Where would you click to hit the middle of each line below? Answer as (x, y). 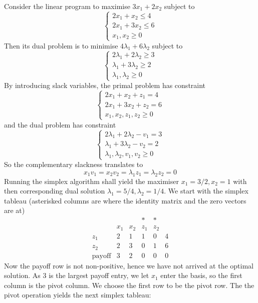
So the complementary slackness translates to (74, 164)
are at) (15, 210)
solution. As (22, 275)
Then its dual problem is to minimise (61, 45)
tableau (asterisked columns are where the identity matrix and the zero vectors (125, 200)
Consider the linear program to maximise (67, 6)
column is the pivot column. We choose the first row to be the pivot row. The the (129, 285)
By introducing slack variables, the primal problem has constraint (105, 85)
